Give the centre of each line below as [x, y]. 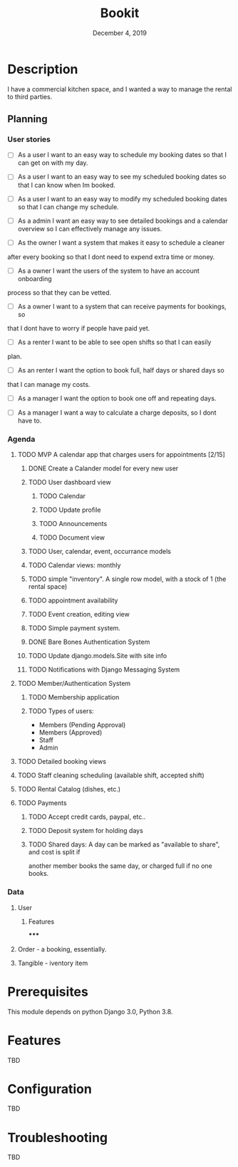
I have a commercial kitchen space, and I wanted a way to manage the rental [120, 89]
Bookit [120, 13]
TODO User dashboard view [70, 483]
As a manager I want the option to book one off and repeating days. [117, 398]
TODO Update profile [70, 510]
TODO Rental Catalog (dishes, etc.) [69, 789]
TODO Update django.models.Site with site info [98, 656]
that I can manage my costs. [49, 384]
